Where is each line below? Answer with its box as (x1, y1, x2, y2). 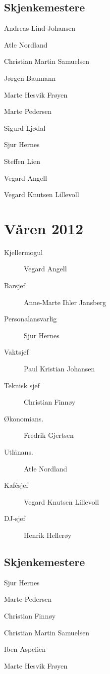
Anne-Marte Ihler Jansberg (24, 297, 107, 307)
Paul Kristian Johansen (24, 363, 95, 374)
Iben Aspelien (4, 644, 46, 654)
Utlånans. (4, 446, 33, 457)
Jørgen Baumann (4, 72, 56, 83)
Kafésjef (4, 480, 28, 490)
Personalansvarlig (4, 313, 57, 324)
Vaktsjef (4, 347, 29, 357)
